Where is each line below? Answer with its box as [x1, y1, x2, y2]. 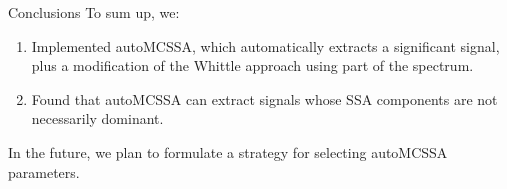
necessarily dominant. [31, 108, 164, 129]
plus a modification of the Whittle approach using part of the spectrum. [31, 55, 474, 76]
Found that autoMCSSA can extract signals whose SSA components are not [31, 88, 498, 109]
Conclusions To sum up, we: [8, 2, 180, 22]
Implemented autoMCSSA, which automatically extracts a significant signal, [31, 35, 500, 56]
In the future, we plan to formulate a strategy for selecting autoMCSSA [8, 141, 448, 162]
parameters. [8, 161, 80, 182]
